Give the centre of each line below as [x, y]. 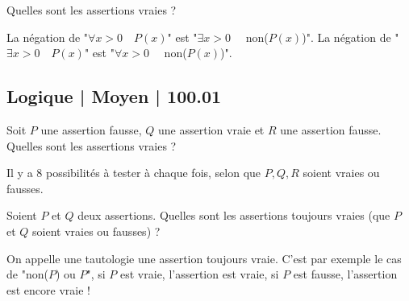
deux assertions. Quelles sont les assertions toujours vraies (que [234, 215]
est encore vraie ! [48, 289]
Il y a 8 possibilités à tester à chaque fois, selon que [134, 173]
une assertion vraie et [211, 129]
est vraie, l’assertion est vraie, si [200, 274]
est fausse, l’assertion [345, 274]
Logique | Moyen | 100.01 [114, 96]
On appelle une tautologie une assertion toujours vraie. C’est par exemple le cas [204, 258]
